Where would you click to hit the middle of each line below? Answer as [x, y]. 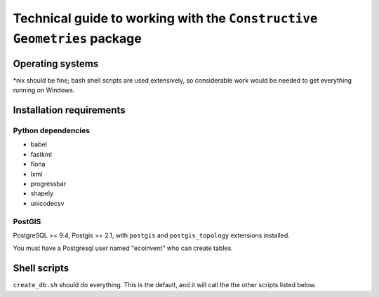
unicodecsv [47, 203]
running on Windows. [44, 90]
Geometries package [77, 38]
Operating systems [56, 63]
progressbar [48, 184]
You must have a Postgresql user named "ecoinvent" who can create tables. [123, 248]
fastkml [41, 154]
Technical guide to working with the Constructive [165, 18]
